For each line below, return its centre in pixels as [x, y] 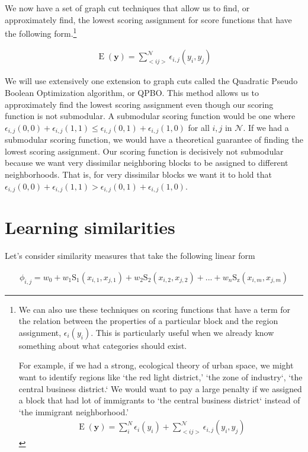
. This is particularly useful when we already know [182, 332]
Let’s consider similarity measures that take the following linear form [130, 256]
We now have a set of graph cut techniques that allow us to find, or [127, 8]
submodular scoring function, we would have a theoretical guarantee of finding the [154, 140]
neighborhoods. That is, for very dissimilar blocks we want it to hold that [138, 174]
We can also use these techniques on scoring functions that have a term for [155, 309]
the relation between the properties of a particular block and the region [148, 321]
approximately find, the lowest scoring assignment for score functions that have [148, 19]
